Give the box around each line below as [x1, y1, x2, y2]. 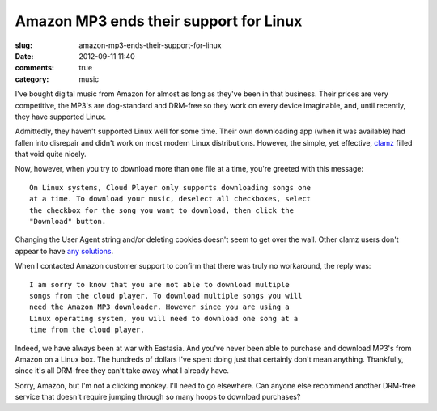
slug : [15, 40, 32, 50]
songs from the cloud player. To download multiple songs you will [29, 291, 303, 300]
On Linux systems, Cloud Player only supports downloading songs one [29, 183, 312, 192]
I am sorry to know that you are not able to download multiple [29, 280, 291, 289]
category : [15, 74, 49, 84]
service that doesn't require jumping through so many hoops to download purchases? [15, 392, 301, 402]
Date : [15, 51, 34, 61]
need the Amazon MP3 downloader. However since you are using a [29, 303, 291, 311]
